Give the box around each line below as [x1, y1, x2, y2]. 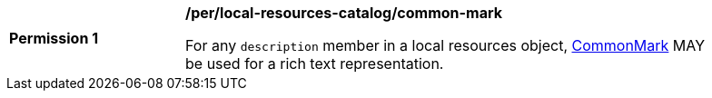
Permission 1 [9, 29, 99, 47]
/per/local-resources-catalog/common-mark [185, 4, 502, 22]
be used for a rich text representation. [185, 54, 444, 73]
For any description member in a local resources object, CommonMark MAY [185, 36, 706, 54]
